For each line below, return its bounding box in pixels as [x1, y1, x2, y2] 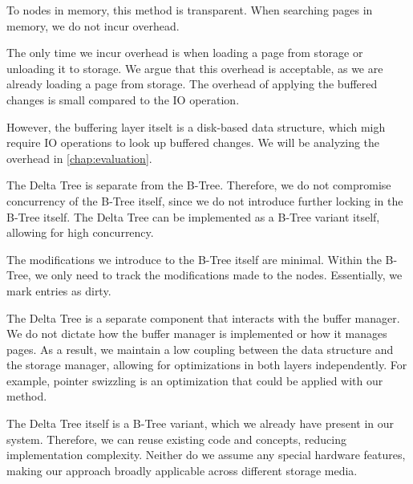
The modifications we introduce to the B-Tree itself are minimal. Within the [6, 250, 382, 267]
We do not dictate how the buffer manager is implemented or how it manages [6, 325, 387, 342]
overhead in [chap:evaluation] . [6, 149, 152, 166]
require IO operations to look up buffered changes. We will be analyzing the [6, 134, 380, 151]
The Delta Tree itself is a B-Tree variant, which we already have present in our [6, 415, 395, 432]
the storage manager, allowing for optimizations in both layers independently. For [6, 356, 407, 373]
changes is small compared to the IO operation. [6, 91, 240, 108]
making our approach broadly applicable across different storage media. [6, 462, 358, 478]
